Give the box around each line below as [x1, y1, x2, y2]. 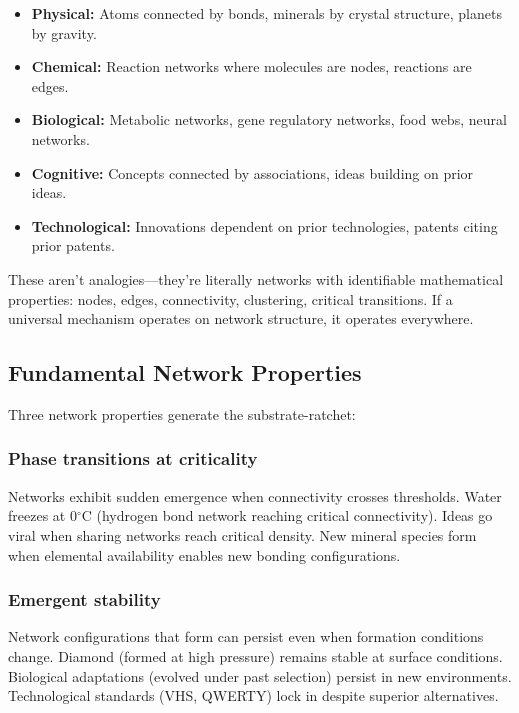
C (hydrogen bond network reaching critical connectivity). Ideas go [81, 505, 493, 526]
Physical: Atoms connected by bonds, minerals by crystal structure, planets [31, 3, 502, 23]
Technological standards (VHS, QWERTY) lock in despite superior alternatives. [8, 685, 499, 706]
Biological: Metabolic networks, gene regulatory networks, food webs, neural [31, 109, 507, 130]
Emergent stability [8, 587, 161, 612]
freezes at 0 [8, 505, 77, 526]
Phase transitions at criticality [8, 446, 258, 471]
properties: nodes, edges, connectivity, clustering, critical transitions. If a [8, 288, 453, 309]
